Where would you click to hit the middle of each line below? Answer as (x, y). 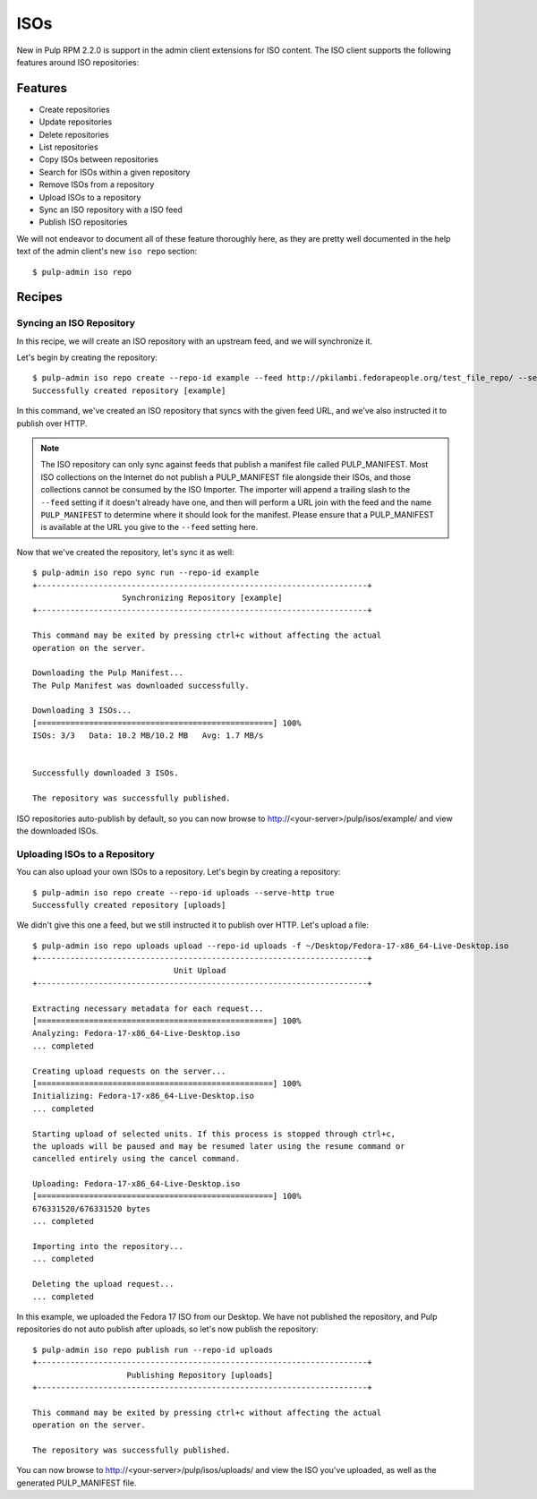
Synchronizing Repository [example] (202, 597)
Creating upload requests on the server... (129, 1071)
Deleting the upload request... (103, 1284)
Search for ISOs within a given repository (115, 172)
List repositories (68, 147)
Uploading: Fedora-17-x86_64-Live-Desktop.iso (136, 1184)
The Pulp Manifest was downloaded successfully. (141, 685)
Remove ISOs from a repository (97, 184)
